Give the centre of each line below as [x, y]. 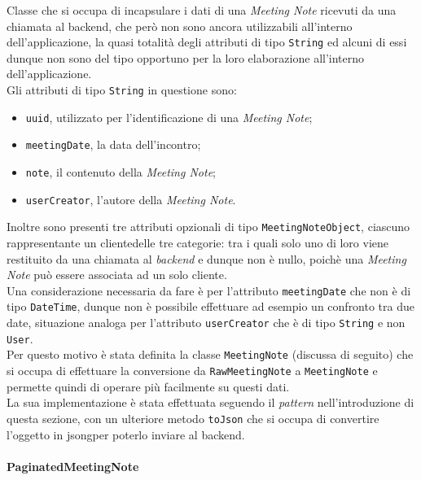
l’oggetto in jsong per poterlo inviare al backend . [126, 434]
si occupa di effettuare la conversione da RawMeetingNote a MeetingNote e [192, 371]
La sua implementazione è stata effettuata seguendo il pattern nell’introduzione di [210, 402]
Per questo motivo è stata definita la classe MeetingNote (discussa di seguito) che [210, 354]
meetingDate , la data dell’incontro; [113, 144]
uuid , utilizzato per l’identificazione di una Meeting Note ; [169, 117]
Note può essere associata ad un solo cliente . [117, 275]
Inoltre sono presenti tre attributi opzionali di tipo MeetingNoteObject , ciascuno [208, 227]
